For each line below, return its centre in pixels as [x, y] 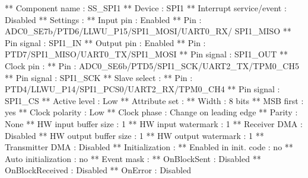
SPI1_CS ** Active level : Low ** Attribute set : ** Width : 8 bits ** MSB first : [154, 100]
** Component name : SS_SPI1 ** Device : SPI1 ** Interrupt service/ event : [146, 8]
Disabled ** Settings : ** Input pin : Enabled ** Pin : [103, 19]
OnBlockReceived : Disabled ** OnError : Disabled [98, 170]
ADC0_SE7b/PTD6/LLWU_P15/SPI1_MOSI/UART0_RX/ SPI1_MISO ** [148, 31]
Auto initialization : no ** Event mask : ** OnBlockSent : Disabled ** [133, 158]
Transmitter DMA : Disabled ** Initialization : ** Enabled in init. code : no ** [149, 147]
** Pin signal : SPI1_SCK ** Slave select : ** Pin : [99, 77]
